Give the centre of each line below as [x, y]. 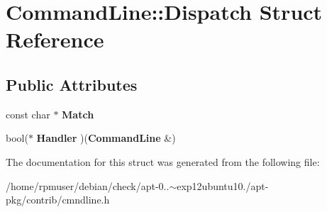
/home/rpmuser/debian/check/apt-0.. [88, 185]
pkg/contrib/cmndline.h [58, 200]
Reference [55, 39]
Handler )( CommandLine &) [106, 138]
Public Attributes [72, 84]
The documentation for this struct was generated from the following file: [163, 161]
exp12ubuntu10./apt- [223, 185]
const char [28, 114]
